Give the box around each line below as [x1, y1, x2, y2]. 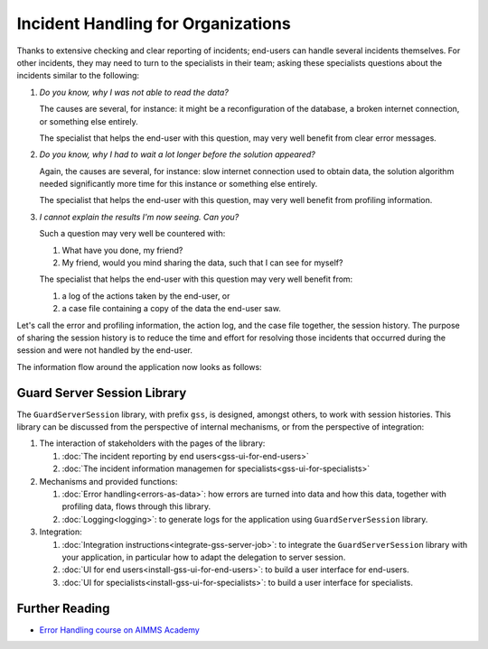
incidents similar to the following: [16, 70, 140, 81]
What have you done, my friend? [61, 245, 183, 255]
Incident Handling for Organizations [16, 14, 291, 33]
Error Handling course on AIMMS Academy [39, 624, 201, 635]
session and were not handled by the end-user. [16, 345, 193, 356]
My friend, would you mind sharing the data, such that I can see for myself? [61, 257, 343, 268]
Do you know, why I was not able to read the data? [39, 87, 230, 97]
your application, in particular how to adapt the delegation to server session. [61, 552, 346, 562]
